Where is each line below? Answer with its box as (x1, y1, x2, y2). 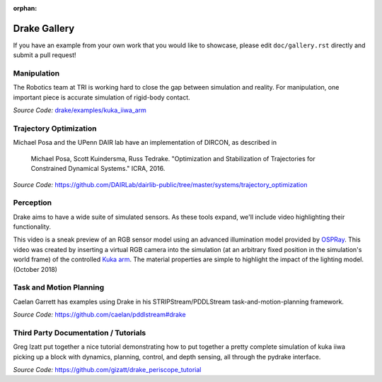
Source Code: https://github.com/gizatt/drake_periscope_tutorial (13, 366, 202, 374)
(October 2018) (13, 265, 58, 273)
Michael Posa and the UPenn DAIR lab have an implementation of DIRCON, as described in (13, 138, 277, 147)
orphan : (13, 4, 37, 12)
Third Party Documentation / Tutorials (13, 328, 146, 338)
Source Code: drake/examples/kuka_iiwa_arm (13, 106, 146, 114)
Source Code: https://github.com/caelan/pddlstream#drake (13, 311, 187, 319)
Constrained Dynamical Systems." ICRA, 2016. (30, 165, 166, 173)
